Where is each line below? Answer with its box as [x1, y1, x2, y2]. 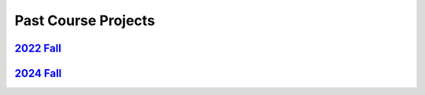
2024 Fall [14, 67, 62, 80]
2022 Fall [14, 42, 62, 55]
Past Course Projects [14, 12, 155, 29]
